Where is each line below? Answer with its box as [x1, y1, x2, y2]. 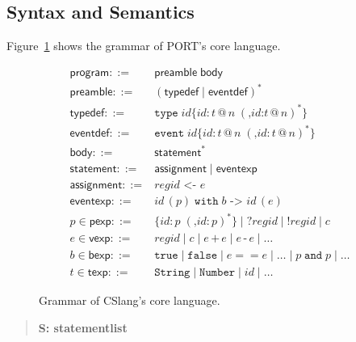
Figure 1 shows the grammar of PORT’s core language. [6, 37, 281, 54]
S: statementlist [38, 319, 128, 336]
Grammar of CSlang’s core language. [39, 292, 220, 309]
